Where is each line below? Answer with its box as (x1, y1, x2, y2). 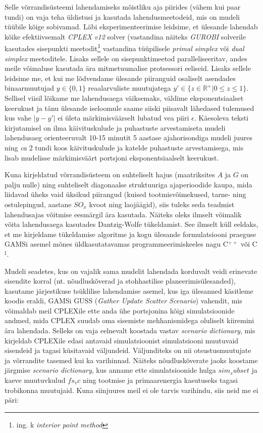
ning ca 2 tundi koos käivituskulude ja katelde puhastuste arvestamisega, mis (5, 142, 244, 152)
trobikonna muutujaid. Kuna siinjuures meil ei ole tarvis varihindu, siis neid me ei (5, 384, 258, 395)
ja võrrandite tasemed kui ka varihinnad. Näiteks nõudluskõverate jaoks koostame (5, 355, 258, 365)
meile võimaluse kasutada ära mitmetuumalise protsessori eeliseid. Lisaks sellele (5, 63, 251, 73)
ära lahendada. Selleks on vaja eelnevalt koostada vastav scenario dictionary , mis (5, 325, 255, 336)
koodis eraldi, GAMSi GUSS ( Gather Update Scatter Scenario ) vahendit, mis (5, 295, 242, 306)
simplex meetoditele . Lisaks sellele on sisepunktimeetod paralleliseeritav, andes (5, 53, 247, 63)
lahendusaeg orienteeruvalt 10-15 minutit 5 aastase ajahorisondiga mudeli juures (5, 132, 252, 143)
